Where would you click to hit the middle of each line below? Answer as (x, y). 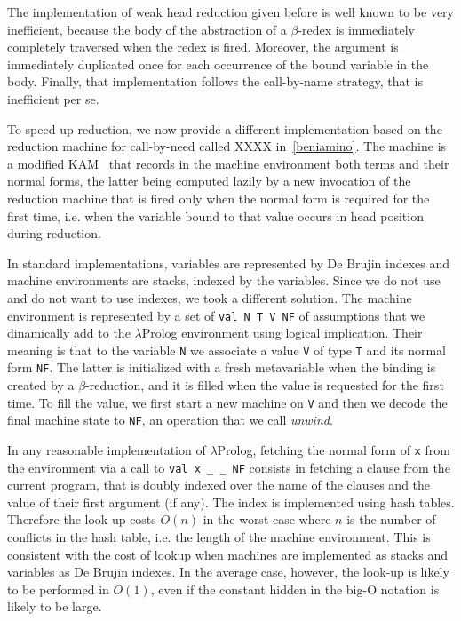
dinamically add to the (69, 333)
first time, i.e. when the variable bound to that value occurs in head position (215, 215)
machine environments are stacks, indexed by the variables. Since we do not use (224, 280)
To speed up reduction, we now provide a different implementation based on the (225, 128)
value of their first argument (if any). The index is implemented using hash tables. (231, 502)
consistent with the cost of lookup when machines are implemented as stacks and (227, 554)
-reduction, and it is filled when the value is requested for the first (265, 385)
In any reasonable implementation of (107, 449)
